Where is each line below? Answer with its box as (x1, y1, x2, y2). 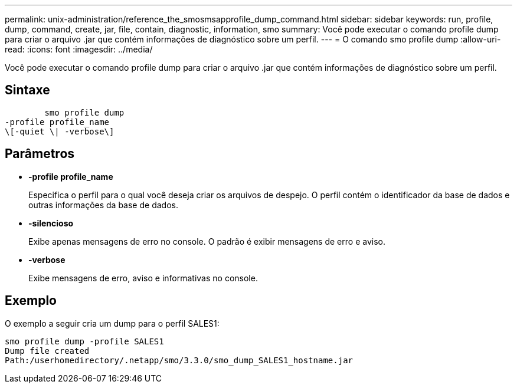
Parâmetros (5, 146, 75, 162)
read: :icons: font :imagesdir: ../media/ (5, 44, 153, 54)
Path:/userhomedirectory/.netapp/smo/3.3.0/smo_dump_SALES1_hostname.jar (5, 355, 354, 365)
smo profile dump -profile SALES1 (5, 336, 164, 346)
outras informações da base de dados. (28, 199, 178, 210)
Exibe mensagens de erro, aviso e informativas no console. (28, 272, 258, 283)
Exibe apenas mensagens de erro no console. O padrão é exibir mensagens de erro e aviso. (28, 236, 385, 246)
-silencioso (28, 218, 74, 228)
